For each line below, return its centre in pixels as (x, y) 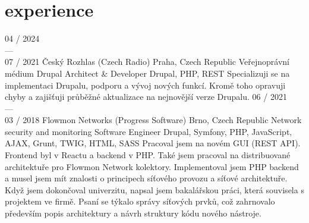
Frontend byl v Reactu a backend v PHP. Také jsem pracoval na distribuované (148, 155)
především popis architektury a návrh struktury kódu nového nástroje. (133, 213)
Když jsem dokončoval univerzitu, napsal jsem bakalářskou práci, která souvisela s (154, 189)
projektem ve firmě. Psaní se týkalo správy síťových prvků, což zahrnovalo (140, 201)
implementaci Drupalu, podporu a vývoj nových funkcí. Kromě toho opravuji (145, 85)
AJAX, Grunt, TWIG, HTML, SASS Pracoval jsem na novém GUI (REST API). (153, 143)
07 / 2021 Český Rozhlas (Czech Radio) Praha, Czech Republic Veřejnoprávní (147, 62)
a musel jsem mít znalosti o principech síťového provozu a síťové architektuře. (146, 178)
